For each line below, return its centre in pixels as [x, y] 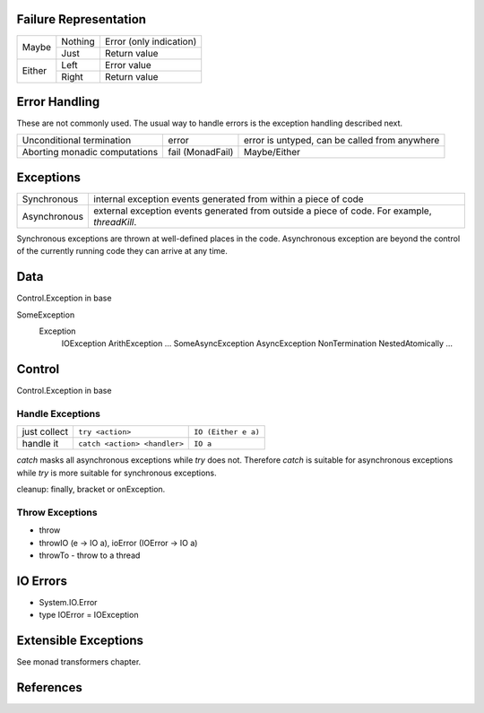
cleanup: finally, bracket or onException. [91, 490]
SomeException [46, 315]
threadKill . [115, 222]
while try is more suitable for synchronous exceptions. [117, 473]
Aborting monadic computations [90, 152]
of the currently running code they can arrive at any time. [122, 251]
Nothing [78, 41]
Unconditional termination [77, 141]
